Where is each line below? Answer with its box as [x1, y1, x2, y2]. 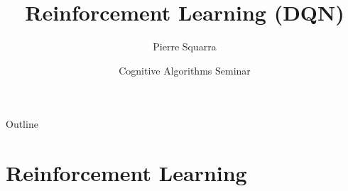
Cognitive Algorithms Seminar [119, 62, 251, 77]
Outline [6, 116, 38, 131]
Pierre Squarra [153, 39, 217, 54]
